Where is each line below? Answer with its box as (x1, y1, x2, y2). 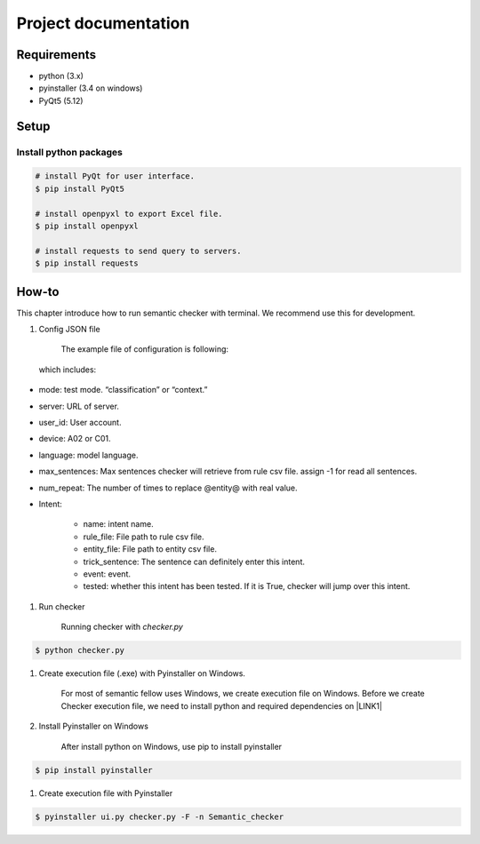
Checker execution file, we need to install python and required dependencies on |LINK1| (60, 700, 382, 711)
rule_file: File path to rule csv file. (83, 531, 204, 542)
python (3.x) (38, 71, 84, 82)
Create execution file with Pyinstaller (38, 787, 173, 799)
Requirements (16, 47, 97, 62)
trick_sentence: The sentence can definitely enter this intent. (83, 556, 306, 567)
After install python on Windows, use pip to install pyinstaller (60, 741, 283, 752)
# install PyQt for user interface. (35, 171, 196, 181)
